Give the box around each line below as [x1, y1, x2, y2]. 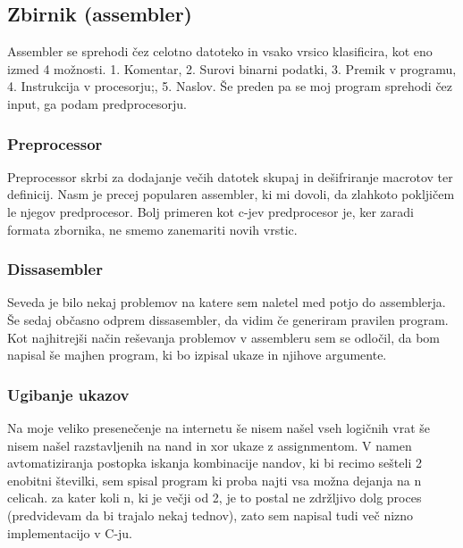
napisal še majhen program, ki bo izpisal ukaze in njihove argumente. [7, 345, 387, 364]
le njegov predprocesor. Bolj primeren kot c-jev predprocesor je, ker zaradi [7, 202, 414, 220]
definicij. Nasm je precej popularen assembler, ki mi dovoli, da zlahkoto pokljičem [7, 185, 455, 203]
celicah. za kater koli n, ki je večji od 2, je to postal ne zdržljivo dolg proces [7, 488, 422, 507]
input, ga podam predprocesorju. [7, 94, 187, 112]
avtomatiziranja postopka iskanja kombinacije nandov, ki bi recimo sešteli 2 [7, 453, 422, 472]
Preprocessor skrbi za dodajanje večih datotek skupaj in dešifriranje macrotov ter [7, 167, 453, 186]
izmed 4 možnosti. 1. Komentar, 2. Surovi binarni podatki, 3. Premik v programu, [7, 59, 457, 78]
